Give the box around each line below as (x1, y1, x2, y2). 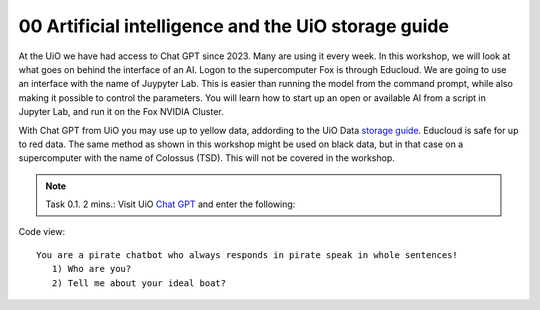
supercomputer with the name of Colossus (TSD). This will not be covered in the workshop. (18, 152, 395, 164)
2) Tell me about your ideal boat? (51, 277, 227, 289)
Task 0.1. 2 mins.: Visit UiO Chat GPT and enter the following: (45, 198, 296, 210)
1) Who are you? (51, 263, 132, 275)
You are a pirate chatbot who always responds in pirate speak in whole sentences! (36, 249, 459, 260)
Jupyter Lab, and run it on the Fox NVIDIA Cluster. (18, 106, 224, 118)
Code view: (18, 226, 65, 238)
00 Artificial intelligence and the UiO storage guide (18, 15, 450, 37)
